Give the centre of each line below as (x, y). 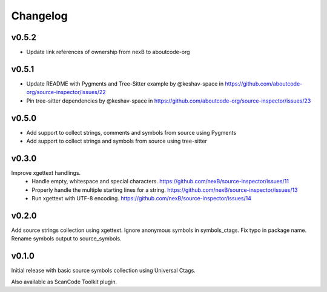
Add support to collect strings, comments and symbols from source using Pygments (131, 132)
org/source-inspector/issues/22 (66, 92)
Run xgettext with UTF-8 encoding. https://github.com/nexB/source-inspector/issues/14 (141, 199)
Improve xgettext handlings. (46, 172)
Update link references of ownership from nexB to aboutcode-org (108, 52)
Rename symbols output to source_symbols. (67, 239)
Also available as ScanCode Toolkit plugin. (64, 282)
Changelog (39, 16)
